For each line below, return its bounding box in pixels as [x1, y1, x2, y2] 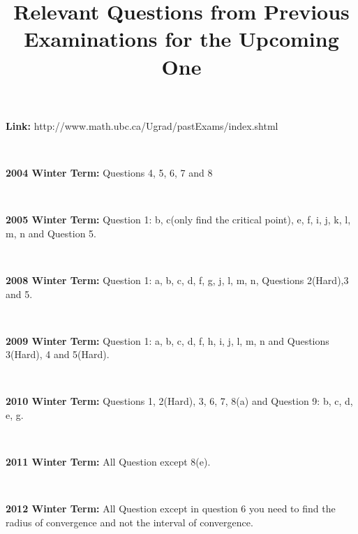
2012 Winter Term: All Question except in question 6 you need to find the [6, 501, 336, 516]
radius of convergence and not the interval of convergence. [6, 515, 253, 530]
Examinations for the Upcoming [24, 24, 339, 53]
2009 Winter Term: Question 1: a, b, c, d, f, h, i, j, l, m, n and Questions [6, 333, 329, 348]
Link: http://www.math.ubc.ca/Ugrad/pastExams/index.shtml [6, 118, 278, 133]
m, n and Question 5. [6, 225, 96, 240]
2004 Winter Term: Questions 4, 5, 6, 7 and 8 [6, 165, 213, 179]
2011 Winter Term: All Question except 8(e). [6, 454, 211, 469]
